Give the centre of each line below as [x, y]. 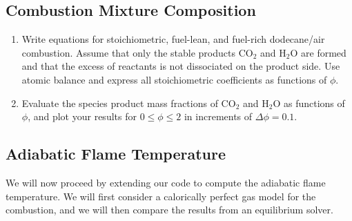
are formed [324, 52]
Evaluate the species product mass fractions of [120, 103]
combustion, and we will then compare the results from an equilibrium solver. [169, 210]
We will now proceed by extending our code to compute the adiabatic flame [166, 182]
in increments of [218, 116]
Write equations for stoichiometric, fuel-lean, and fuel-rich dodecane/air [173, 39]
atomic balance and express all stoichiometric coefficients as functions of [174, 79]
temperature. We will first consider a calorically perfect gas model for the [161, 196]
